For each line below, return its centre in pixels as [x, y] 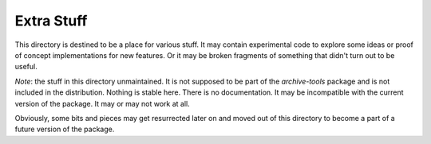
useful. [26, 67]
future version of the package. [65, 129]
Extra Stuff [51, 21]
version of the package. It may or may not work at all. [103, 103]
